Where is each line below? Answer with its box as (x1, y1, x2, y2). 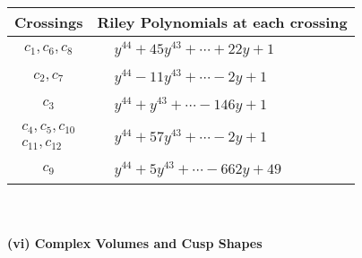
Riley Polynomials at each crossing (97, 12, 348, 32)
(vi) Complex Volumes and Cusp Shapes (7, 233, 263, 252)
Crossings (14, 12, 83, 32)
